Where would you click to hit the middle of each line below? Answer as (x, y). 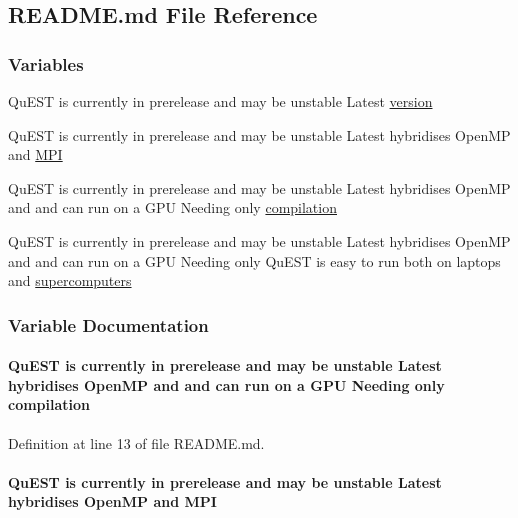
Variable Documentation (108, 324)
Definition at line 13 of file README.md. (136, 442)
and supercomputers (70, 280)
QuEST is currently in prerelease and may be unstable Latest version (220, 101)
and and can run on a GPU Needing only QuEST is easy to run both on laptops (254, 260)
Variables (46, 63)
